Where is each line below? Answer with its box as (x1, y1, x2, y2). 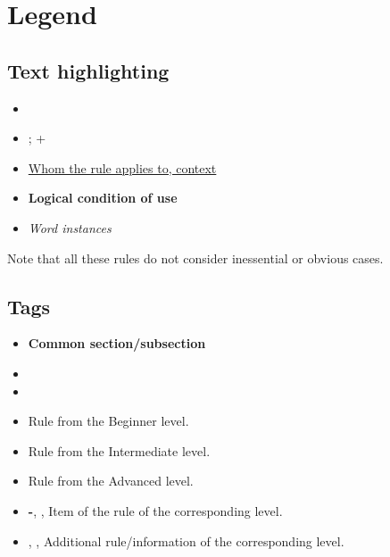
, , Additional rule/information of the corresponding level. (28, 531, 344, 550)
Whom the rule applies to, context (28, 158, 217, 177)
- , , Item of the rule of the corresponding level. (28, 501, 283, 520)
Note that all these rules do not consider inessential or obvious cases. (7, 248, 384, 267)
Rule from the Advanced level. (28, 471, 194, 490)
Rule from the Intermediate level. (28, 441, 211, 460)
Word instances (28, 218, 112, 237)
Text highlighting (7, 56, 170, 84)
